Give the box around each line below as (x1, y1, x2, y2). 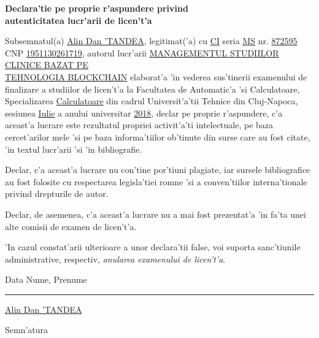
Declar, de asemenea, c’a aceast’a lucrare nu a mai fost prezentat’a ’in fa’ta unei (5, 207, 306, 220)
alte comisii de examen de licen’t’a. (5, 220, 137, 232)
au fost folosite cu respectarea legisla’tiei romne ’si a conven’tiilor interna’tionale (5, 175, 307, 188)
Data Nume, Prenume (5, 273, 87, 286)
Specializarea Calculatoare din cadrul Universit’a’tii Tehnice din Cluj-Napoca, (5, 94, 298, 107)
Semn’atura (5, 323, 48, 336)
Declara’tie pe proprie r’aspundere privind (5, 2, 188, 14)
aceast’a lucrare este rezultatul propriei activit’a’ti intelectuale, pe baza (5, 118, 274, 131)
